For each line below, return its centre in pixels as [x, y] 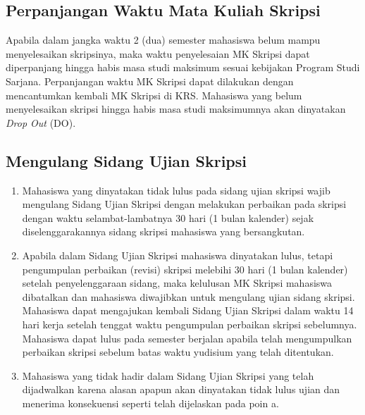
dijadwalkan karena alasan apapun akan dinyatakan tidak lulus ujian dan [181, 389]
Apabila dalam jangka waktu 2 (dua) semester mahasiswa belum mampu [163, 40]
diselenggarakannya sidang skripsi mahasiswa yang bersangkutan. [163, 231]
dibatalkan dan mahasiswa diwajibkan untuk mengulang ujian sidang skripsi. [188, 296]
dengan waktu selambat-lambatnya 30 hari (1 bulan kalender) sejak [168, 217]
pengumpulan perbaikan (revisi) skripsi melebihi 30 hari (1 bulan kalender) [185, 269]
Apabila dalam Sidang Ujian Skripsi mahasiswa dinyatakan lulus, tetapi [178, 255]
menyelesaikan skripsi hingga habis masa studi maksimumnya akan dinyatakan [176, 109]
